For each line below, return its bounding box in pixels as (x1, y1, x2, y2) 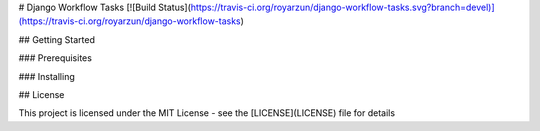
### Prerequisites (18, 52, 92, 64)
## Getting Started (18, 33, 95, 45)
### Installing (18, 70, 75, 82)
